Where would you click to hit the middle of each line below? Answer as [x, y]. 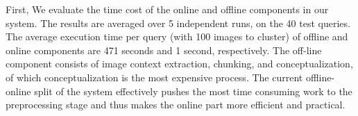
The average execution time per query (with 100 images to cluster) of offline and [177, 36]
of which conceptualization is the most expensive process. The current [154, 77]
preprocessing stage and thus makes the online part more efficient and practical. [176, 105]
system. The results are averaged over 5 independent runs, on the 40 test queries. [178, 23]
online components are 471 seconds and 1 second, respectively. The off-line [164, 50]
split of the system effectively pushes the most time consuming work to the [193, 91]
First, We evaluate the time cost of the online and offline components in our [167, 9]
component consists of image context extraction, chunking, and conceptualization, [179, 64]
